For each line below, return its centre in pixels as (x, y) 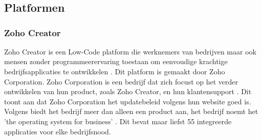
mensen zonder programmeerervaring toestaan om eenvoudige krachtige (116, 61)
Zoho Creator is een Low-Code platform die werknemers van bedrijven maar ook (130, 51)
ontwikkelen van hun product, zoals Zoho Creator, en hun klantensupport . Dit (128, 91)
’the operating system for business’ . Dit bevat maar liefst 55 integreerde (118, 121)
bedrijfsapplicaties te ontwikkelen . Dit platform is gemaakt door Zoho (115, 71)
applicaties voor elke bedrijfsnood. (58, 131)
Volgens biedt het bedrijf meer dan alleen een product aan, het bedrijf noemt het (131, 111)
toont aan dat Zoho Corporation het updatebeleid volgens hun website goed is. (128, 101)
